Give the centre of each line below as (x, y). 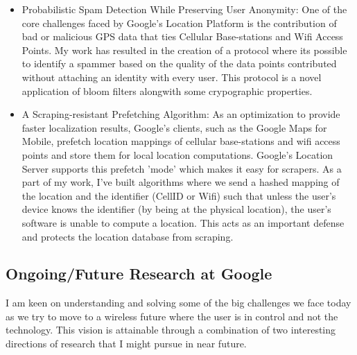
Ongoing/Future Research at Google (139, 274)
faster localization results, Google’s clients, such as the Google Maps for (174, 127)
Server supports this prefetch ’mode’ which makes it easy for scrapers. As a (182, 168)
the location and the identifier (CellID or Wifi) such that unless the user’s (179, 195)
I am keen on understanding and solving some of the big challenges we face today (178, 303)
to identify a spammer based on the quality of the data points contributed (179, 63)
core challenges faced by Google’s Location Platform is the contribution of (179, 23)
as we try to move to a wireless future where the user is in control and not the (172, 316)
